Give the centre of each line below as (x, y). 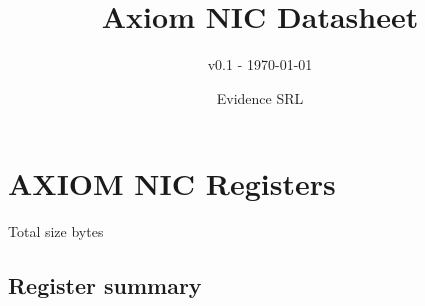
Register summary (105, 285)
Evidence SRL (260, 97)
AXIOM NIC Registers (172, 183)
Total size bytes (56, 231)
